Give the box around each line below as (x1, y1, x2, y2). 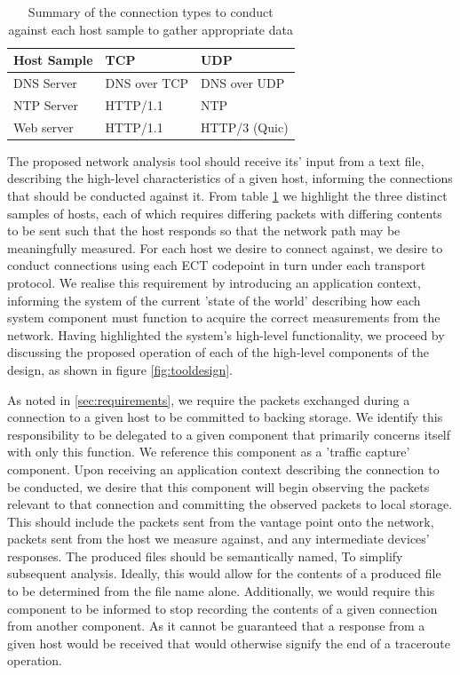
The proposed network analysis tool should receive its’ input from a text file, (7, 151, 424, 170)
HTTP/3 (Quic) (200, 117, 289, 136)
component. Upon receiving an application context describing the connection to (7, 459, 440, 478)
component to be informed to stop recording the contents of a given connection (7, 599, 438, 617)
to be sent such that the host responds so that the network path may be (7, 221, 401, 240)
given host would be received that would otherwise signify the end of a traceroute (7, 633, 450, 652)
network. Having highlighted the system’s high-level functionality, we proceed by (7, 325, 445, 344)
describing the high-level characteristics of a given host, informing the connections (7, 169, 453, 187)
